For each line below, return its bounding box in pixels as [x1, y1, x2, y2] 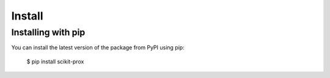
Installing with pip [11, 27, 86, 38]
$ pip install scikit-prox [26, 58, 84, 65]
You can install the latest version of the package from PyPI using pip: [11, 44, 185, 51]
